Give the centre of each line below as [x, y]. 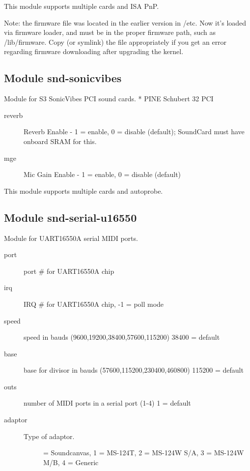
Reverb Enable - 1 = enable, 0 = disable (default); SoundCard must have [134, 132]
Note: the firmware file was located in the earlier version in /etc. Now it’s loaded [125, 22]
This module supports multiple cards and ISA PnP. [82, 6]
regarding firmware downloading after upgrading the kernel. [94, 51]
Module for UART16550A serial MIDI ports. [71, 238]
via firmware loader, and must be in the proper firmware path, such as [110, 32]
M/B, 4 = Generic [71, 462]
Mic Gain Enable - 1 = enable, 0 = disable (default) [102, 174]
